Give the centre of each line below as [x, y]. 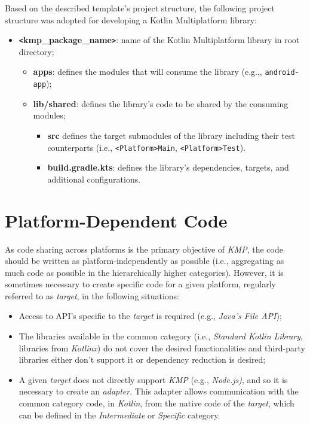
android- [282, 73]
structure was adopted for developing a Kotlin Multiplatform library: [131, 19]
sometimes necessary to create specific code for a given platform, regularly [141, 284]
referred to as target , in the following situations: [92, 295]
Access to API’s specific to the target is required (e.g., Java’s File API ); [150, 316]
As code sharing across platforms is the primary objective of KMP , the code [144, 249]
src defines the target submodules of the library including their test [171, 135]
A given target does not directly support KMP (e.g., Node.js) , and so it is [153, 379]
